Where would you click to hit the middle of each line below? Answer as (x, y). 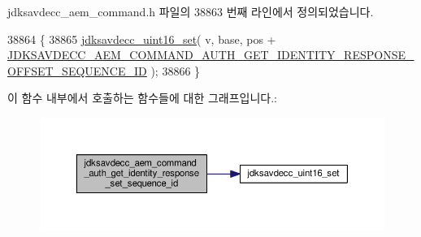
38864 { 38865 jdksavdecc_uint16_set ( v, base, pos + (142, 39)
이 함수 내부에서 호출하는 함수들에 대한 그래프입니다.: (142, 98)
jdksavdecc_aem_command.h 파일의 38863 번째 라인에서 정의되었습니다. (191, 11)
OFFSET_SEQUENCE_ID (77, 70)
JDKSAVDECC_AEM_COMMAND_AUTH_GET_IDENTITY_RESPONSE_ (211, 55)
